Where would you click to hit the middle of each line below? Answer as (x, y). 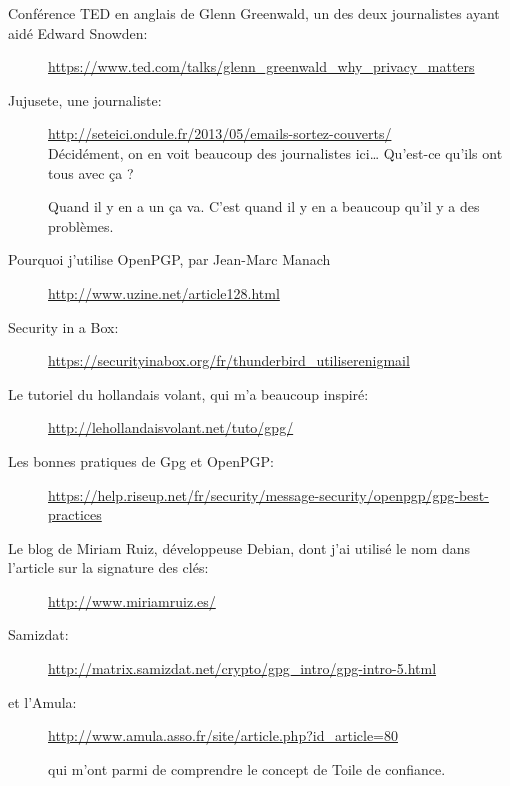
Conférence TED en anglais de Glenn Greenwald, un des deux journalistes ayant (254, 13)
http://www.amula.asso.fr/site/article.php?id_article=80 (223, 735)
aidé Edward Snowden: (78, 32)
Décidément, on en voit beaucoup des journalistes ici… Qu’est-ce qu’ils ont (275, 152)
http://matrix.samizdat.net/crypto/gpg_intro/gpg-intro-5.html (242, 668)
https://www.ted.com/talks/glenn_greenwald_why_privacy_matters (261, 66)
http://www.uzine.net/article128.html (164, 292)
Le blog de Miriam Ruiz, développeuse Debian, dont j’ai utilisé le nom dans (239, 547)
